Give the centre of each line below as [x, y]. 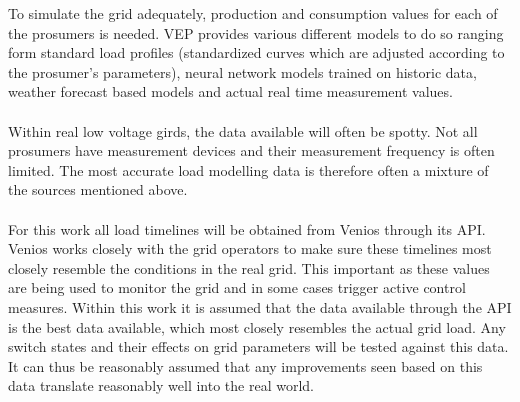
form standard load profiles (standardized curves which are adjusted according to [256, 52]
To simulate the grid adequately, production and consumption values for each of [253, 13]
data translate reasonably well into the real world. [161, 385]
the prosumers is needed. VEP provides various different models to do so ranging [256, 32]
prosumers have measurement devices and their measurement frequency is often [251, 150]
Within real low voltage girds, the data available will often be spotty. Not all [243, 130]
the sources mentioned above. [98, 189]
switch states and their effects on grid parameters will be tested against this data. [258, 346]
